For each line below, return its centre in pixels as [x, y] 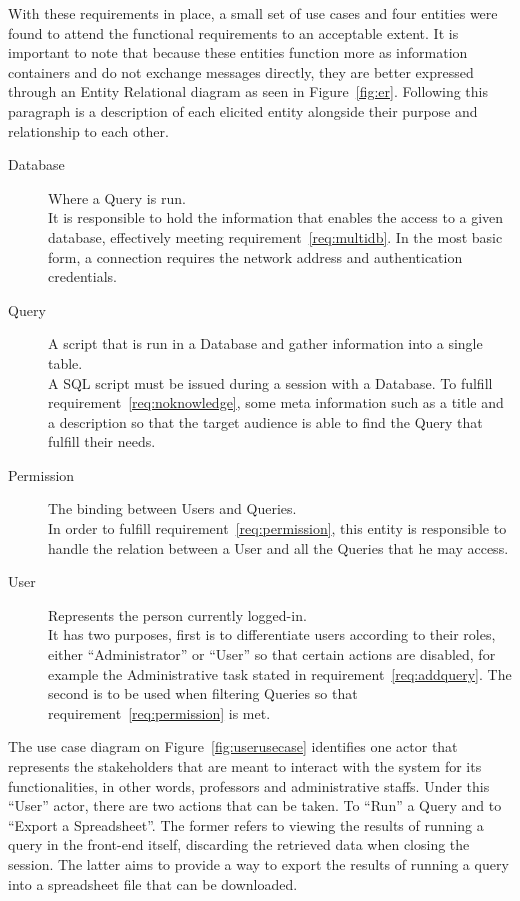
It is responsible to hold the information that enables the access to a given [276, 217]
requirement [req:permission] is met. [159, 712]
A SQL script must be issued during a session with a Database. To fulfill [270, 382]
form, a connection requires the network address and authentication [255, 256]
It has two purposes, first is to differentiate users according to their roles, [272, 634]
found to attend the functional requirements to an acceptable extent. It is [233, 32]
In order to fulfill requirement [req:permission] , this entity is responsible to [277, 528]
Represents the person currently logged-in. [177, 614]
